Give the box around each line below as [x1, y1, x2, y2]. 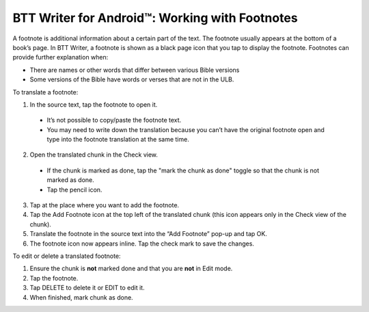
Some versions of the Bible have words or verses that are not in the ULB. [29, 75, 234, 83]
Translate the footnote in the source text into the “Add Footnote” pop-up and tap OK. [29, 230, 268, 238]
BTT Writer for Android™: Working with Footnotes [12, 10, 298, 25]
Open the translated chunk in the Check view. [29, 151, 159, 159]
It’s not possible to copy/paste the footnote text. [46, 116, 182, 125]
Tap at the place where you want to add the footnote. [29, 201, 180, 209]
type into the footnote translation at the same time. [46, 135, 189, 144]
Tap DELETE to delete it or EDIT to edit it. [29, 284, 145, 292]
